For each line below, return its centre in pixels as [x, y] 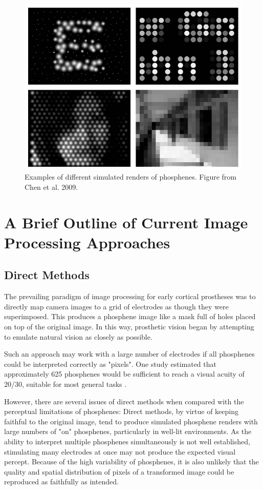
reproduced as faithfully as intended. [61, 482]
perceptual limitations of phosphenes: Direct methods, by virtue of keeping [121, 411]
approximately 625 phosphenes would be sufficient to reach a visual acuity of [124, 374]
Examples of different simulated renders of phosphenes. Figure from [130, 177]
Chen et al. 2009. [51, 187]
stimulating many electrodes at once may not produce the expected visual [120, 451]
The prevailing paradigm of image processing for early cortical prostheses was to [130, 296]
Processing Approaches [87, 242]
